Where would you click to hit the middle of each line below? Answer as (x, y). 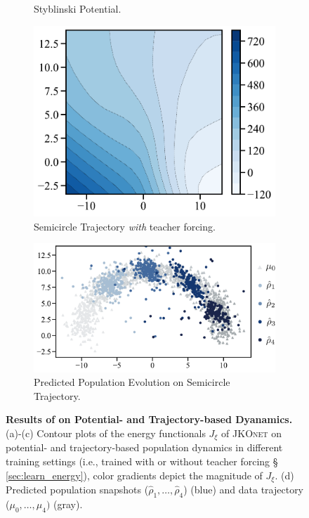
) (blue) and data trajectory (244, 490)
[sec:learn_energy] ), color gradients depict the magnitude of (134, 475)
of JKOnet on (252, 433)
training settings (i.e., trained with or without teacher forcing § (142, 461)
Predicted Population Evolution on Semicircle (132, 382)
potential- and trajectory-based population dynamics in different (144, 447)
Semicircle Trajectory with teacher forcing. (125, 226)
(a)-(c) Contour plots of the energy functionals (106, 433)
